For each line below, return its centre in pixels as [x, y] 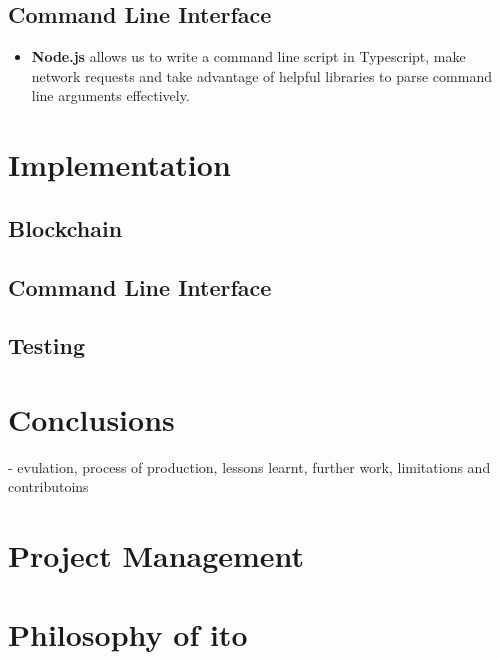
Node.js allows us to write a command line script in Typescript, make [248, 56]
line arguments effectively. [110, 95]
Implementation [119, 164]
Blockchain [65, 227]
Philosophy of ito [128, 633]
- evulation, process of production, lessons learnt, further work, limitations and [249, 466]
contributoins [48, 486]
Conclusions [91, 418]
